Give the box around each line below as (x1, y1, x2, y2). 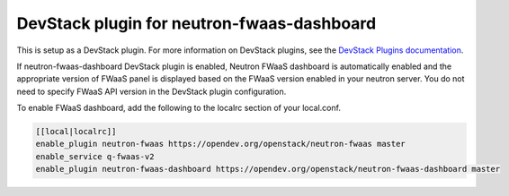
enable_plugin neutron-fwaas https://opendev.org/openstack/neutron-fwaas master (35, 139, 406, 149)
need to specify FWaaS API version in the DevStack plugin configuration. (16, 86, 287, 97)
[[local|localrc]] (35, 126, 117, 137)
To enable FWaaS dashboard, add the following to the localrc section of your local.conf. (16, 103, 342, 114)
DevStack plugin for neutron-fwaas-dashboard (16, 13, 377, 33)
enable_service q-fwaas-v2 (35, 151, 155, 161)
